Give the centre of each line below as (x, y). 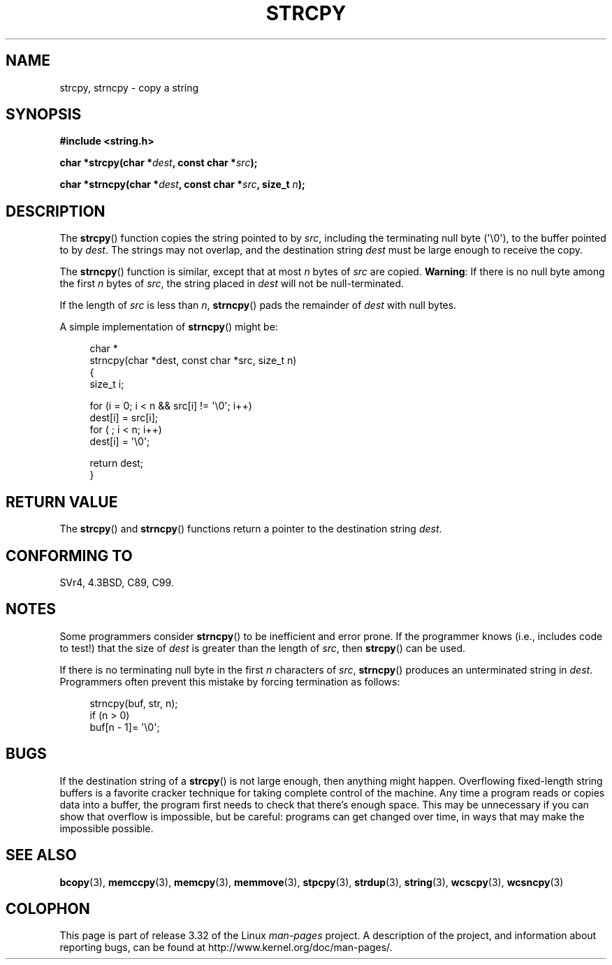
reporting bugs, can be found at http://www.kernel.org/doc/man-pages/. (226, 948)
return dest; (117, 463)
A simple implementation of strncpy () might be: (169, 327)
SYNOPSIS (44, 115)
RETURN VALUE (62, 502)
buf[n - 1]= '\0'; (125, 727)
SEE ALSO (41, 855)
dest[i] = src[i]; (124, 418)
